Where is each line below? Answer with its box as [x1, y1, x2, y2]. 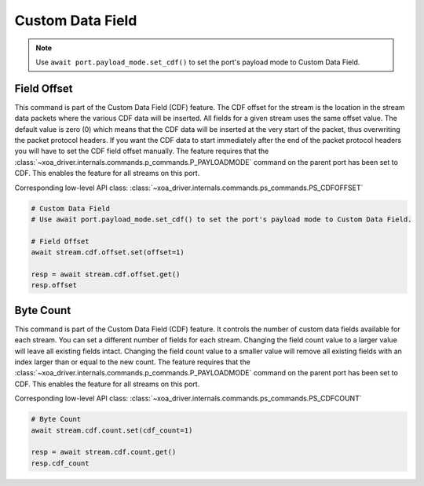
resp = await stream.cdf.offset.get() [31, 269, 181, 279]
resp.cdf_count [31, 459, 90, 467]
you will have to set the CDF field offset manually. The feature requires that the [14, 146, 269, 156]
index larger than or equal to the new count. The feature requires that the [14, 357, 251, 367]
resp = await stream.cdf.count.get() [31, 448, 177, 457]
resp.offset [31, 281, 78, 290]
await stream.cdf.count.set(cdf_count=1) [31, 426, 193, 435]
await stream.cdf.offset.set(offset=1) [31, 248, 185, 257]
